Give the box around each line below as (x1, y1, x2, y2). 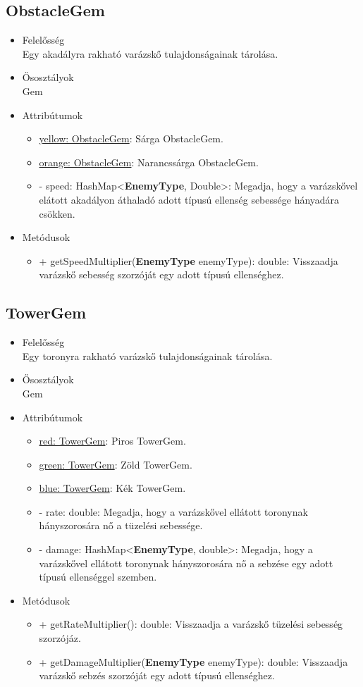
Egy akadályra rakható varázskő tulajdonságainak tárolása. (22, 46, 278, 61)
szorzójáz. (39, 631, 81, 645)
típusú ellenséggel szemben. (39, 569, 157, 584)
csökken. (39, 206, 75, 221)
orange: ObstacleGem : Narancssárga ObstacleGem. (39, 154, 259, 169)
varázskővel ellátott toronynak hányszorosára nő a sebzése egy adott (39, 555, 333, 570)
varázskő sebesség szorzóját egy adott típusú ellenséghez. (39, 267, 284, 282)
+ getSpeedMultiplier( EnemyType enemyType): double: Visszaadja (39, 253, 338, 268)
